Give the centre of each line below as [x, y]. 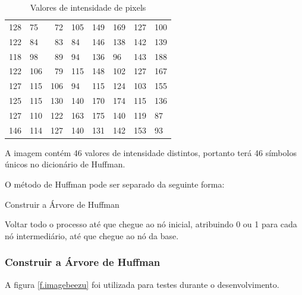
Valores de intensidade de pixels [88, 7]
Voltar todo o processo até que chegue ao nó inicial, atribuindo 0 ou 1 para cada [151, 224]
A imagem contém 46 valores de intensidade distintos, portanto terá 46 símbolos [151, 152]
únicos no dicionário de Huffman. [65, 164]
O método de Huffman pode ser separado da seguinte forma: [115, 184]
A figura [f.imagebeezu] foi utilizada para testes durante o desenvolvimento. [142, 284]
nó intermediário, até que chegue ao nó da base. [92, 235]
